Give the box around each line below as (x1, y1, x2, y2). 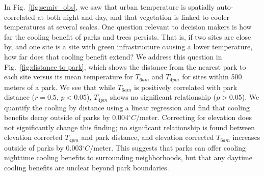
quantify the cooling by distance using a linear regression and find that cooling (4, 102, 250, 112)
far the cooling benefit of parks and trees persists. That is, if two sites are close (4, 31, 251, 42)
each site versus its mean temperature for (4, 71, 133, 82)
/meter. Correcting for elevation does (136, 112, 252, 123)
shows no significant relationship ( (110, 92, 217, 102)
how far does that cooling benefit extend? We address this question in (4, 51, 222, 62)
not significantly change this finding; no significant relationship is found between (4, 122, 255, 132)
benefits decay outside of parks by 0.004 (4, 112, 129, 123)
